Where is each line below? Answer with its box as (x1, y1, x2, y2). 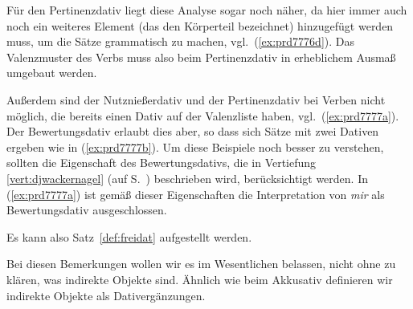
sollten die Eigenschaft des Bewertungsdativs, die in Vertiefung (6, 154, 317, 171)
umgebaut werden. (6, 64, 97, 81)
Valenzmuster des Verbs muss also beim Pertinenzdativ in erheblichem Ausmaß (6, 48, 396, 65)
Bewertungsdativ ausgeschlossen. (6, 201, 167, 218)
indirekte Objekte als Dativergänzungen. (6, 287, 206, 303)
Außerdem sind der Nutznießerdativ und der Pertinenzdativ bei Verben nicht (6, 91, 386, 108)
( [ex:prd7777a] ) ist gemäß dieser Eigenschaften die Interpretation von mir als (6, 185, 385, 202)
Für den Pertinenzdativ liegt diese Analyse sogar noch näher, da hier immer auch (6, 2, 407, 18)
